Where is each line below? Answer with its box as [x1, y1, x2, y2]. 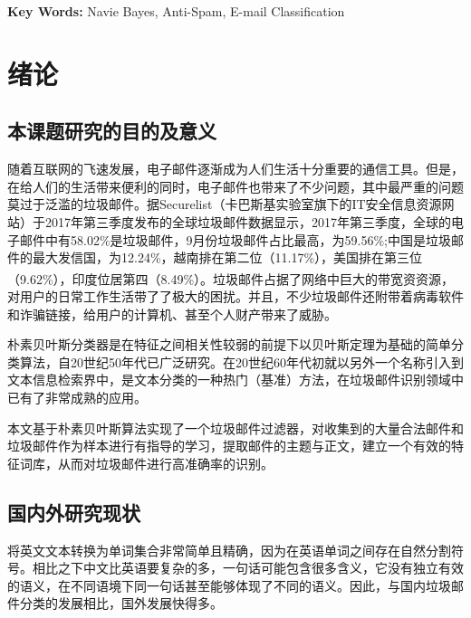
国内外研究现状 [7, 498, 140, 526]
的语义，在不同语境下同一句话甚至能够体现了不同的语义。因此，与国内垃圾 [7, 575, 451, 594]
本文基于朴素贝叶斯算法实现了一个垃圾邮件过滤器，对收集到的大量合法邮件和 [7, 418, 464, 437]
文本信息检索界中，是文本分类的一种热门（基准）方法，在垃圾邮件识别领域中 [7, 370, 464, 389]
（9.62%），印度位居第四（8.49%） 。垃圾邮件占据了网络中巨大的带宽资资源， [7, 269, 455, 288]
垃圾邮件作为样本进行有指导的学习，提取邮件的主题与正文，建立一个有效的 [7, 436, 451, 455]
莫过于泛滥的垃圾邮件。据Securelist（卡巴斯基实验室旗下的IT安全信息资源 [7, 195, 442, 214]
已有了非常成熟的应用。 [7, 387, 147, 406]
